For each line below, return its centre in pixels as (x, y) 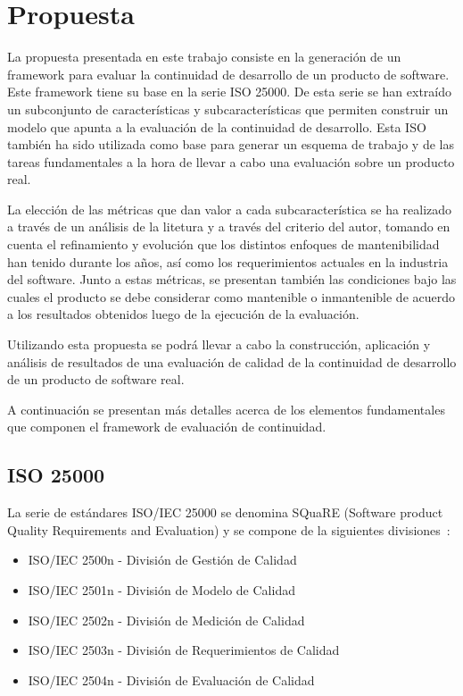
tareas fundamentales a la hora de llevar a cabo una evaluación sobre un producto (231, 161)
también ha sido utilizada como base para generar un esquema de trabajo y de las (231, 144)
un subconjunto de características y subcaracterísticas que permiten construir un (228, 109)
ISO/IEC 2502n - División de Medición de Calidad (166, 620)
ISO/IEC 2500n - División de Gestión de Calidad (162, 560)
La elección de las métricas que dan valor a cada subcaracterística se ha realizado (230, 209)
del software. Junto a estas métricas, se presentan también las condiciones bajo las (232, 279)
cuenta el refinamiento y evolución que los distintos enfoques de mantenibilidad (223, 244)
